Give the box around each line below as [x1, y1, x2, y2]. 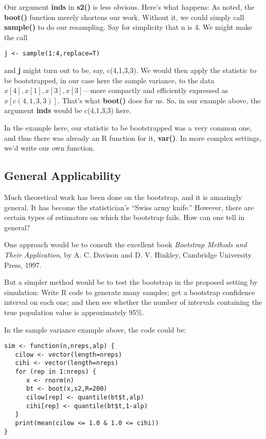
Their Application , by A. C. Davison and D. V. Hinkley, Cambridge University [4, 249, 252, 260]
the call [4, 31, 28, 42]
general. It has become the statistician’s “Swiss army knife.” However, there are [4, 202, 254, 212]
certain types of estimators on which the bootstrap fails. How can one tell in [4, 212, 245, 223]
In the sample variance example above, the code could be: [4, 324, 186, 335]
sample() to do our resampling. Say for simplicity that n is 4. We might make [4, 22, 253, 32]
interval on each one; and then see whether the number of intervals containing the [4, 297, 262, 307]
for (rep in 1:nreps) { [15, 368, 96, 376]
